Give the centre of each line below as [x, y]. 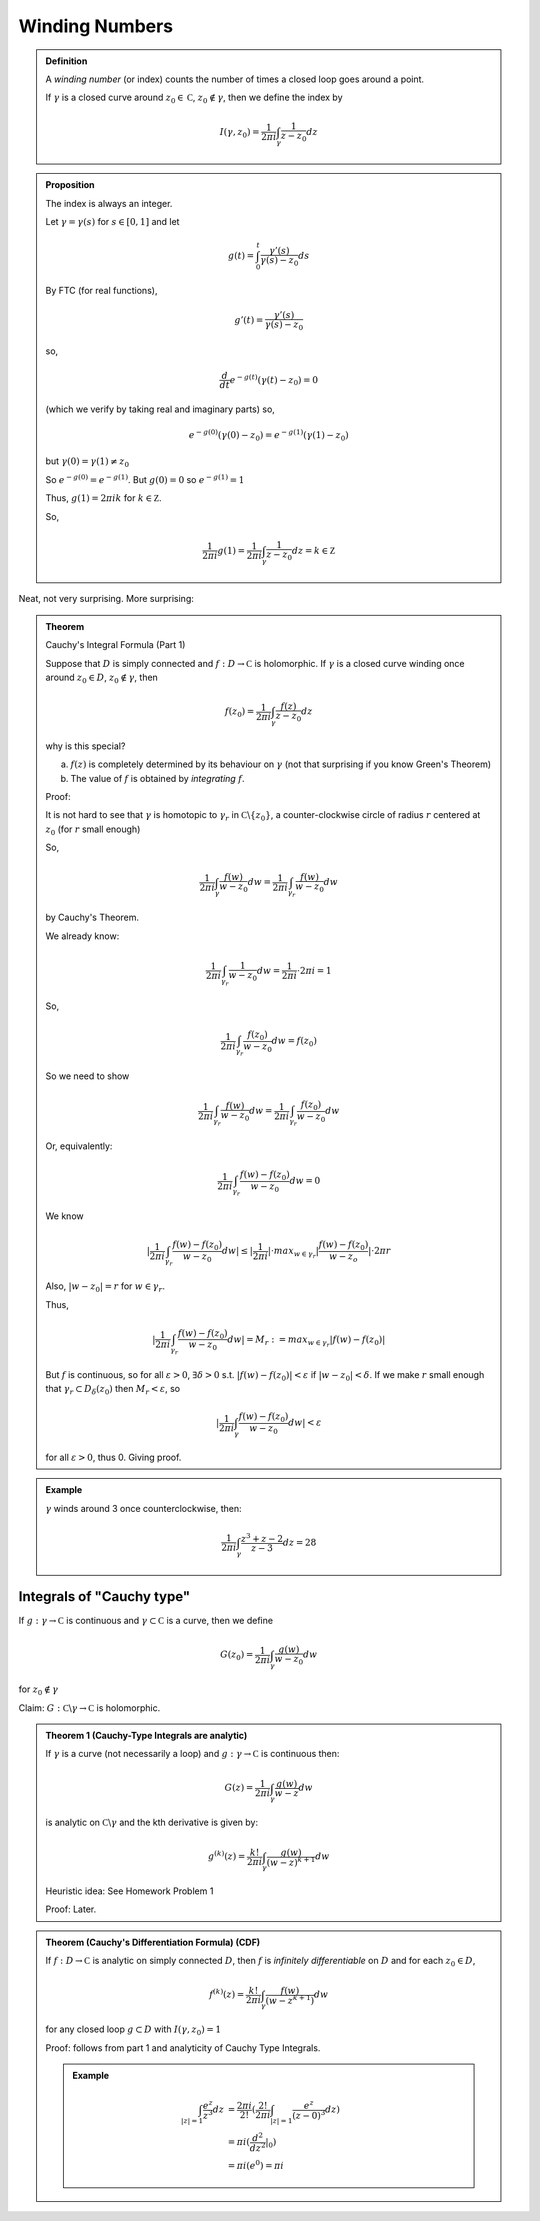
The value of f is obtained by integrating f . [157, 778]
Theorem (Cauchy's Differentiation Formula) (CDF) [153, 1942]
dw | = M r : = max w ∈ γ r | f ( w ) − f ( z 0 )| [306, 1341]
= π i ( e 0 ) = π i [255, 2165]
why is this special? [85, 746]
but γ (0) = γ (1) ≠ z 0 [87, 462]
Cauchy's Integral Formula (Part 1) [115, 645]
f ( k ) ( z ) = [226, 1993]
